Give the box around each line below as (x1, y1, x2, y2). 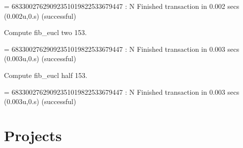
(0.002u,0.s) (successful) (4, 10, 76, 21)
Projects (4, 125, 62, 145)
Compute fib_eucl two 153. (4, 27, 87, 37)
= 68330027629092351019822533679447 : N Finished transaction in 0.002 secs (4, 1, 240, 11)
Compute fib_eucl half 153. (4, 70, 88, 80)
